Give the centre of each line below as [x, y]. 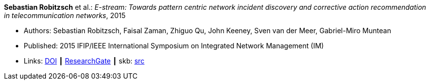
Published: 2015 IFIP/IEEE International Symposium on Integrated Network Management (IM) [174, 46]
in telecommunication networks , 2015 [65, 15]
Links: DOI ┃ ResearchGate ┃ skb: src [84, 61]
